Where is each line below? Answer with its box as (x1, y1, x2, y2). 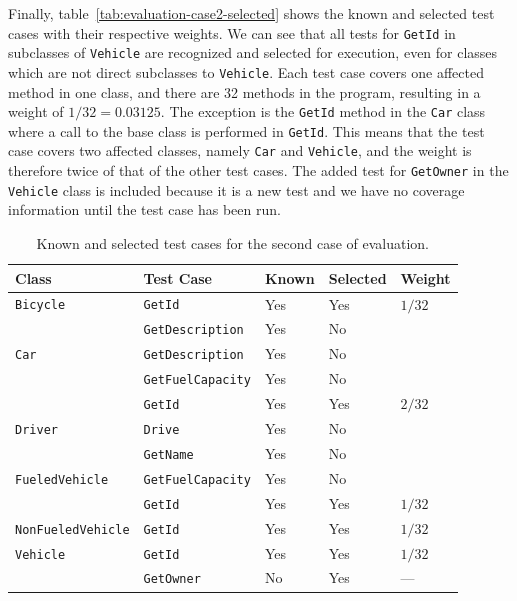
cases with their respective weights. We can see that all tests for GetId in (8, 22, 456, 43)
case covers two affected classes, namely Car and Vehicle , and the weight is (8, 140, 472, 161)
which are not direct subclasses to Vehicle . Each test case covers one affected (8, 61, 484, 82)
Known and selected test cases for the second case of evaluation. (36, 233, 429, 254)
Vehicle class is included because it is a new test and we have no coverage (8, 179, 465, 200)
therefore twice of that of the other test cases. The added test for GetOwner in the (8, 160, 509, 181)
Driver (15, 423, 58, 437)
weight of (8, 101, 64, 122)
